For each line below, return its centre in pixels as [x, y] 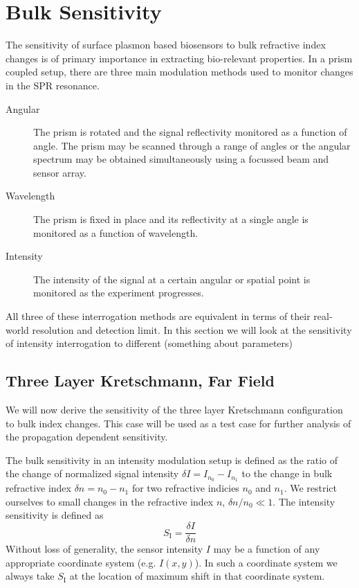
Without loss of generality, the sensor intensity [104, 549]
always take [30, 576]
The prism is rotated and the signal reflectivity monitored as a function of [190, 132]
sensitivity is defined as [55, 515]
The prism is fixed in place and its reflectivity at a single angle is [171, 219]
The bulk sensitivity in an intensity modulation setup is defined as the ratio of [172, 460]
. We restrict [310, 488]
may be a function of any [267, 549]
